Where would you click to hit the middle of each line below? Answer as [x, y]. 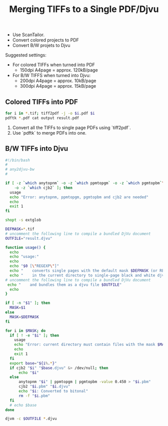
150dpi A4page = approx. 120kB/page [59, 70]
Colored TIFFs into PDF [42, 102]
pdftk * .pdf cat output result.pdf [42, 118]
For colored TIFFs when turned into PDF [53, 65]
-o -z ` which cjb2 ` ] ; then [43, 188]
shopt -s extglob [23, 220]
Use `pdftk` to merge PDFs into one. [49, 133]
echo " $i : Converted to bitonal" [53, 391]
